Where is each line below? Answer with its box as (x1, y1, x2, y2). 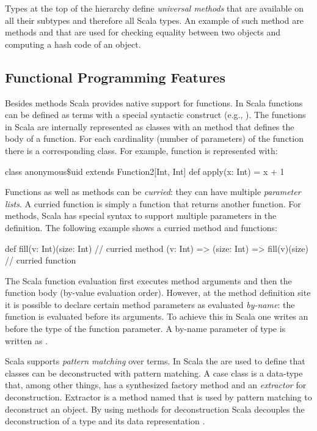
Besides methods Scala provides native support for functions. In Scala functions (5, 96, 303, 109)
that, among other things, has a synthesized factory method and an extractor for (5, 378, 307, 391)
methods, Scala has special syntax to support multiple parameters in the (5, 209, 277, 222)
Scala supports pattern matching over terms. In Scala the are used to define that (5, 355, 305, 367)
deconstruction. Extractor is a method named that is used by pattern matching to (5, 391, 312, 403)
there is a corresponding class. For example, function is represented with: (5, 144, 278, 157)
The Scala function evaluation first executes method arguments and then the (5, 274, 292, 287)
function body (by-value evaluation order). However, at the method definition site (5, 286, 311, 299)
